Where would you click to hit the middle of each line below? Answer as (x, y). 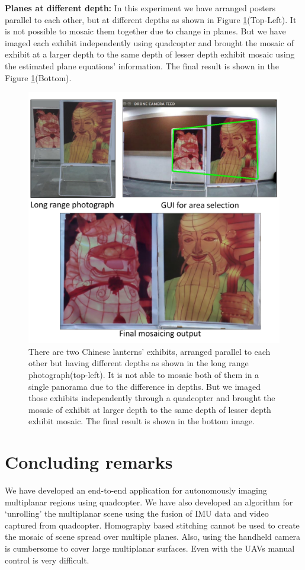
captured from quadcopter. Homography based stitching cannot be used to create (152, 525)
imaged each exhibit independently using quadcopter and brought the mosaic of (149, 42)
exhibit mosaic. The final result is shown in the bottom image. (142, 421)
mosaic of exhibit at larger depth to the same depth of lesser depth (150, 409)
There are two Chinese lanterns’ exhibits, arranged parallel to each (150, 351)
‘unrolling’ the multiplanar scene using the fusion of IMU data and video (137, 513)
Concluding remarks (89, 462)
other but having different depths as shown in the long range (139, 363)
